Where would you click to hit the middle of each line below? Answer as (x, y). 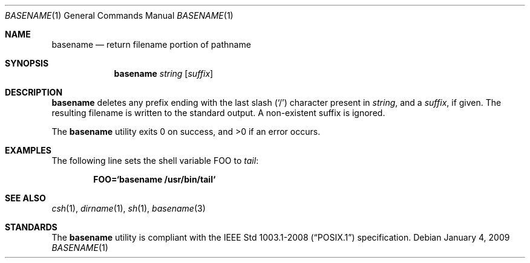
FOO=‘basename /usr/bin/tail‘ (155, 179)
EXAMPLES (28, 150)
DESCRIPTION (34, 92)
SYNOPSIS (27, 63)
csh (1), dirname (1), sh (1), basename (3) (129, 208)
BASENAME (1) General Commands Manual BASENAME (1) (119, 15)
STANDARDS (31, 227)
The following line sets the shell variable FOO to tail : (155, 161)
